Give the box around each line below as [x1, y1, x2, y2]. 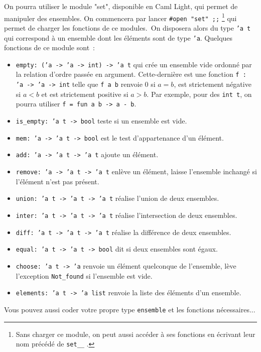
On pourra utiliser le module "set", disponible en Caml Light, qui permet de [4, 1, 238, 11]
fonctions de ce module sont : [4, 42, 95, 53]
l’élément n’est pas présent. [16, 176, 99, 186]
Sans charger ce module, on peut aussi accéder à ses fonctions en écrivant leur [16, 328, 255, 339]
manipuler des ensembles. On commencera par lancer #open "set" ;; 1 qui [4, 11, 237, 23]
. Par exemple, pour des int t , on [147, 88, 252, 99]
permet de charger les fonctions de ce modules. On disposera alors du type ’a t [4, 22, 251, 33]
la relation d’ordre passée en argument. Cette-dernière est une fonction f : [16, 69, 246, 79]
